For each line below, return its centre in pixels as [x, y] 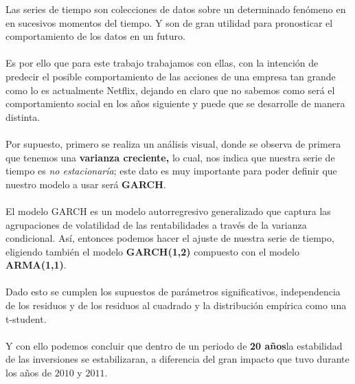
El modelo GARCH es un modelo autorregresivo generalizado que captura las [168, 211]
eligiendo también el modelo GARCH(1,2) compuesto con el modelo [152, 251]
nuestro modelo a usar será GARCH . [86, 184]
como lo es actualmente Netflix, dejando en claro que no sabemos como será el [170, 90]
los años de [29, 373]
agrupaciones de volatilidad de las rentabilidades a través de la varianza [156, 224]
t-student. [26, 318]
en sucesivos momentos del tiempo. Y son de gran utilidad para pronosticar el [169, 22]
